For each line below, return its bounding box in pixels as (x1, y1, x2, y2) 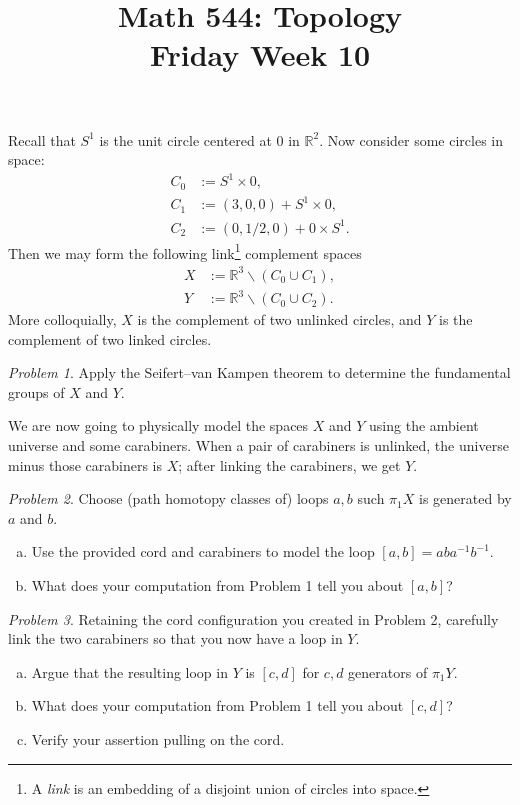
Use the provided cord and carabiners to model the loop (31, 541, 375, 562)
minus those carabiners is (8, 454, 162, 475)
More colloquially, (8, 309, 117, 330)
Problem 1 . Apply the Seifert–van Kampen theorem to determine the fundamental (8, 362, 511, 383)
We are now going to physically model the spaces (8, 415, 309, 436)
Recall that (8, 129, 76, 150)
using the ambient (369, 415, 479, 436)
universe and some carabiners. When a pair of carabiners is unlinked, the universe (8, 435, 509, 456)
